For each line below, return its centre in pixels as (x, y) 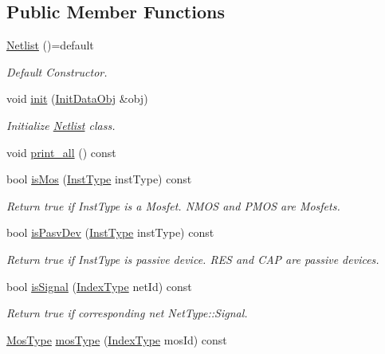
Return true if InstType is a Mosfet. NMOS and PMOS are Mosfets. (173, 205)
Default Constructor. (57, 71)
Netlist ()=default (50, 45)
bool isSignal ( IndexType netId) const (99, 286)
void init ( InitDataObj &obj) (77, 98)
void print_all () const (61, 152)
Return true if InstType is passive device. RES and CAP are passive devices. (193, 259)
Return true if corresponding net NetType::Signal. (127, 313)
